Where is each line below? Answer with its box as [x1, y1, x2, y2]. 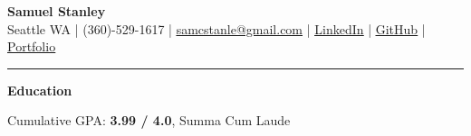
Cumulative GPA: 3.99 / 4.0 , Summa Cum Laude [7, 111, 291, 130]
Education [7, 80, 72, 99]
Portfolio [7, 37, 56, 56]
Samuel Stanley [7, 2, 106, 20]
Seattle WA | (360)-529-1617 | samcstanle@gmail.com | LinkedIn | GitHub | [7, 19, 426, 38]
